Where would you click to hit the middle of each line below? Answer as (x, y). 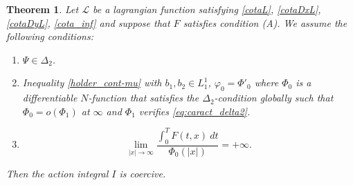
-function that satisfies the (144, 98)
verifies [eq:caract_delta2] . (194, 111)
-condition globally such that (274, 98)
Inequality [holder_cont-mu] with (92, 82)
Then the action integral (57, 173)
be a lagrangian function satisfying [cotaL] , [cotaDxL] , (207, 9)
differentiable (50, 98)
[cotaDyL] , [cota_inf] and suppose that (88, 22)
